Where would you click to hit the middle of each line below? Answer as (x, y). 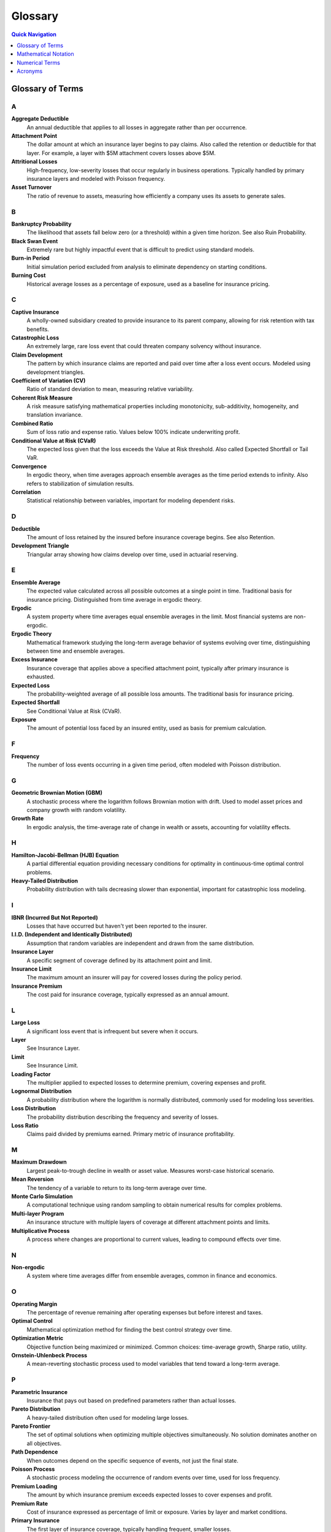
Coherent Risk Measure (42, 398)
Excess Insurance (35, 659)
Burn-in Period (31, 258)
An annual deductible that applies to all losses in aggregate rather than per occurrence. (137, 127)
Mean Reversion (32, 1179)
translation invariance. (55, 415)
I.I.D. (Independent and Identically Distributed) (72, 935)
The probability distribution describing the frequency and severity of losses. (123, 1117)
